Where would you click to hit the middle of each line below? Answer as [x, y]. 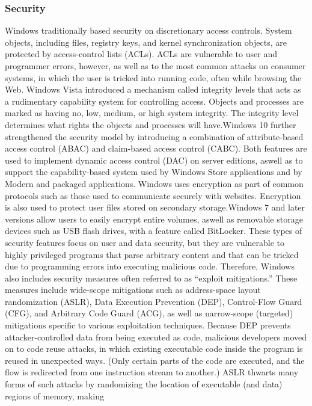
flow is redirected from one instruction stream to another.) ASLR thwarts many [152, 372]
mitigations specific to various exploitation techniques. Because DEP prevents [148, 325]
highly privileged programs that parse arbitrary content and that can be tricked [152, 254]
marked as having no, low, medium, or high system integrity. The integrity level [152, 113]
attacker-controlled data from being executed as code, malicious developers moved [156, 337]
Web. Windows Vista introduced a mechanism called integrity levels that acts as [153, 89]
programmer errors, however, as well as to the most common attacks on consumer [155, 66]
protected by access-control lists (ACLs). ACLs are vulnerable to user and [141, 54]
